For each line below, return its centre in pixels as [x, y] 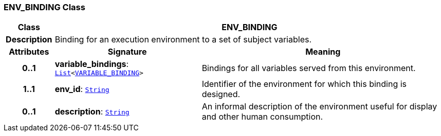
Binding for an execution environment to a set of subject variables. [183, 40]
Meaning [323, 52]
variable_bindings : [92, 64]
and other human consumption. [262, 117]
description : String [92, 112]
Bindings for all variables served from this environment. [309, 68]
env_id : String [82, 89]
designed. [221, 94]
